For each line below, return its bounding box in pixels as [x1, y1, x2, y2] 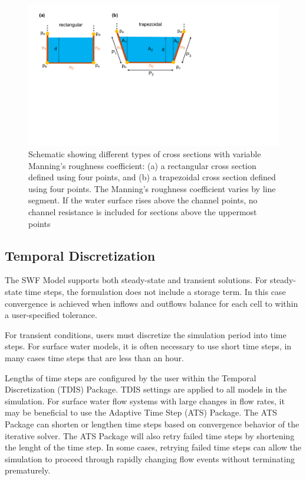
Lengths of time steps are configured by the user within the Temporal [5, 371, 256, 384]
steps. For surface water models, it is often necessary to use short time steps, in [5, 340, 292, 352]
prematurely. [5, 464, 51, 476]
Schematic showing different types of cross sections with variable [28, 148, 261, 160]
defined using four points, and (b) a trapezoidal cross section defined [28, 171, 276, 183]
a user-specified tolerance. [5, 309, 97, 321]
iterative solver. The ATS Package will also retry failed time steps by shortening [5, 429, 295, 442]
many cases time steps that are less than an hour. [5, 352, 184, 364]
